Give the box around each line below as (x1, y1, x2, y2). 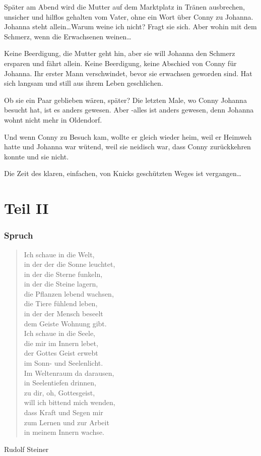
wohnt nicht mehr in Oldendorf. (4, 114, 102, 125)
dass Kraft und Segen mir (24, 407, 103, 417)
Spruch (4, 229, 33, 242)
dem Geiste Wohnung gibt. (24, 318, 107, 328)
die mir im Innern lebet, (24, 337, 98, 348)
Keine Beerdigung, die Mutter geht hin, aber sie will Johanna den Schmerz (4, 48, 235, 59)
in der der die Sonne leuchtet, (24, 259, 115, 269)
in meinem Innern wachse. (24, 427, 104, 437)
